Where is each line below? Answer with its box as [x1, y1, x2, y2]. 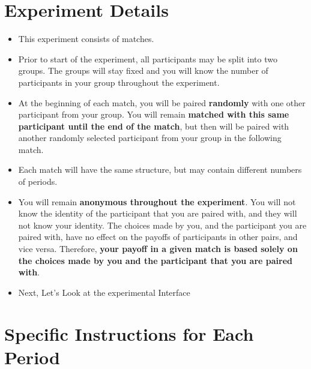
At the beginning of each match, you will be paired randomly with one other [18, 96, 306, 109]
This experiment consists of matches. [18, 32, 154, 45]
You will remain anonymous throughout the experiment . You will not [18, 195, 296, 208]
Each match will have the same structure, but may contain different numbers [18, 163, 302, 176]
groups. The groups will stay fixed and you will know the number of [18, 64, 268, 77]
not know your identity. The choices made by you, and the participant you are [18, 218, 307, 231]
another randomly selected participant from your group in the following [18, 131, 282, 144]
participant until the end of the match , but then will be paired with [18, 119, 289, 132]
